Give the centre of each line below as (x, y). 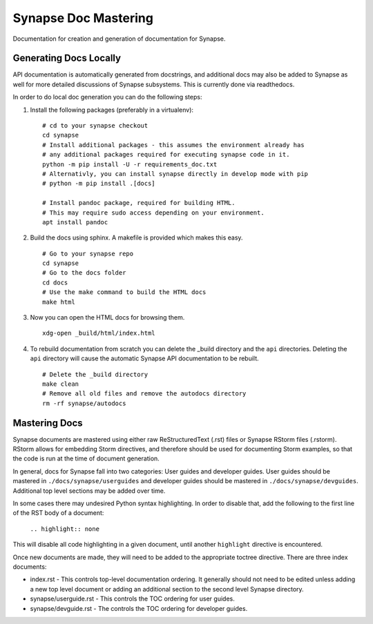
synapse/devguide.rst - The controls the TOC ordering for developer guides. (139, 608)
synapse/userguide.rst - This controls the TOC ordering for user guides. (132, 599)
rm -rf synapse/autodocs (84, 403)
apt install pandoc (75, 222)
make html (59, 302)
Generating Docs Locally (67, 58)
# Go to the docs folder (84, 273)
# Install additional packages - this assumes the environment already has (173, 145)
